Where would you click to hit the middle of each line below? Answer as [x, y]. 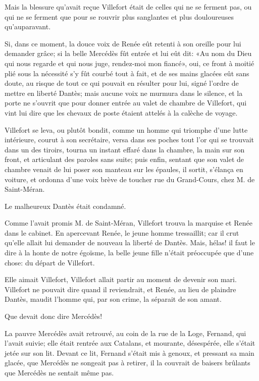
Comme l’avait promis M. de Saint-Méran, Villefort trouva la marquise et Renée [128, 223]
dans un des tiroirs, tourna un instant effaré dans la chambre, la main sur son [125, 149]
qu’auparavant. [28, 26]
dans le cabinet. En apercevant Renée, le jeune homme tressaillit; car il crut [122, 232]
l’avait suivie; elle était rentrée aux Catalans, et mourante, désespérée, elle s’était [130, 343]
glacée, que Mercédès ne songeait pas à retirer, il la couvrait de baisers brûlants [127, 363]
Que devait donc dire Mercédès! [54, 316]
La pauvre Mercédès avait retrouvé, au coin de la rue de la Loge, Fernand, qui [125, 333]
